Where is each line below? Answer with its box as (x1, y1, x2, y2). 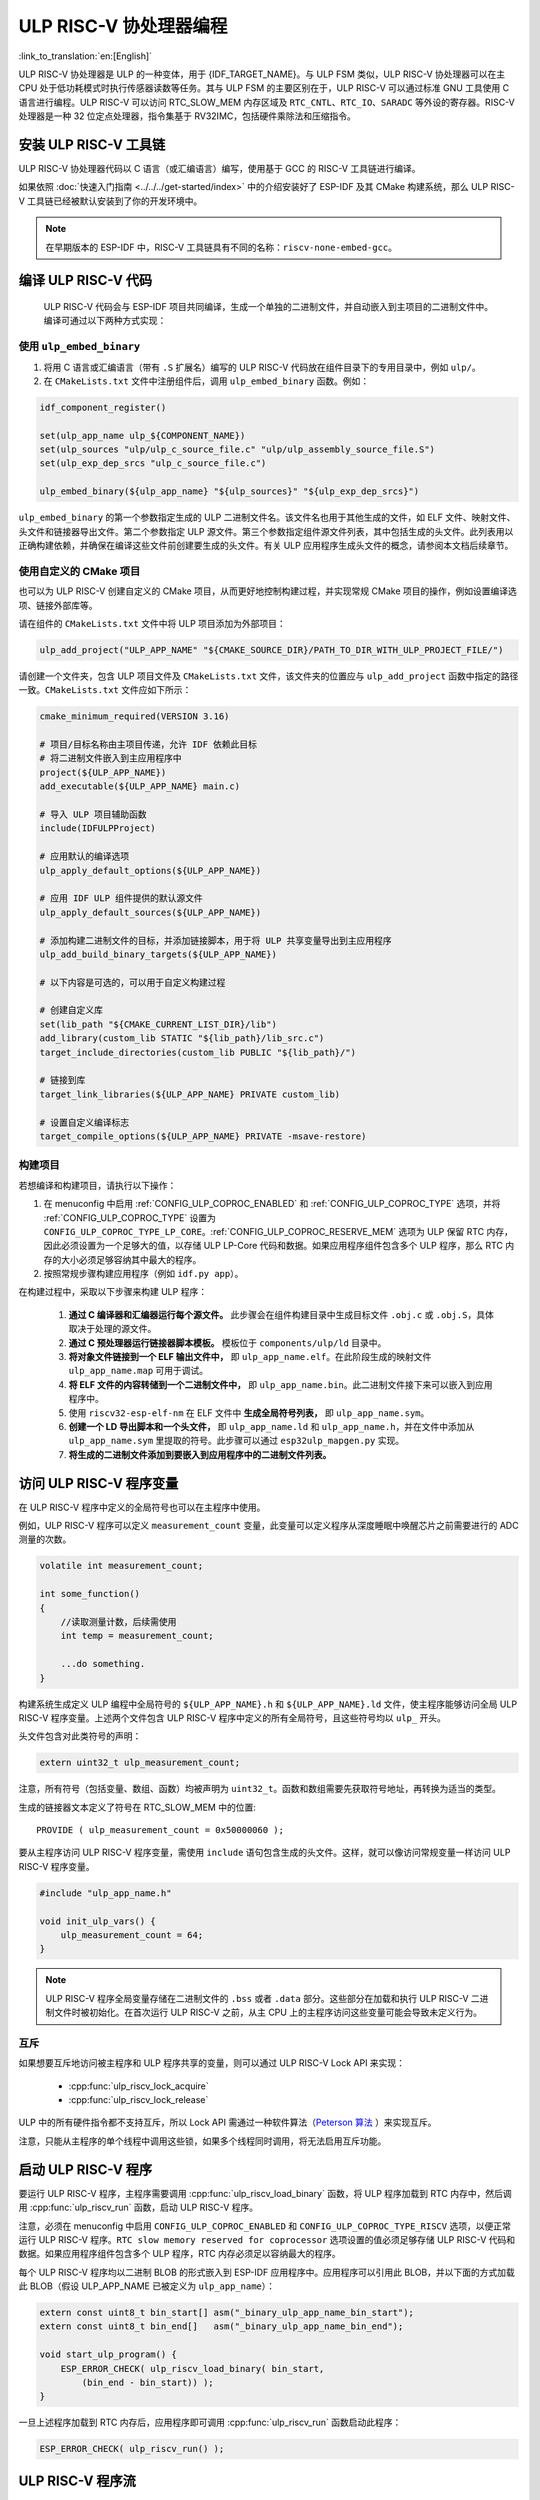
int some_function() (39, 1588, 140, 1600)
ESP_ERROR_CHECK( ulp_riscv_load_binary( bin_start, (60, 2363, 325, 2374)
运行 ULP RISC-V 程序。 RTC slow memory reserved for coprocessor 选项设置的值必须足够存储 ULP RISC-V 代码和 (18, 2233, 516, 2245)
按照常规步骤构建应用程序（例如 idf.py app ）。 (43, 1268, 244, 1280)
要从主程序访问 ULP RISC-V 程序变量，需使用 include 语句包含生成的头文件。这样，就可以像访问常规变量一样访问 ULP (18, 1846, 511, 1859)
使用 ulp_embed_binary (18, 340, 141, 354)
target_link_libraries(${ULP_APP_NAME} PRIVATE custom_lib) (39, 1088, 341, 1100)
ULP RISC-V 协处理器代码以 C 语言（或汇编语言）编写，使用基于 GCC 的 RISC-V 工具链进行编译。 (18, 163, 421, 175)
